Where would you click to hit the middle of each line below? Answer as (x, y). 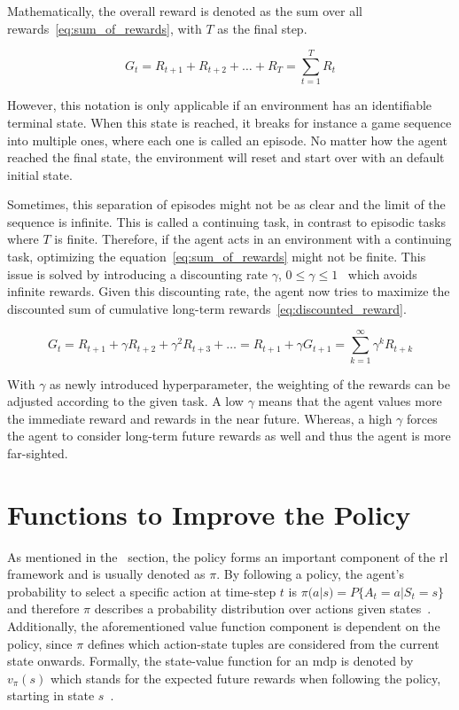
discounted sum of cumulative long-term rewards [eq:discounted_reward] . (207, 308)
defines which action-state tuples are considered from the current (263, 643)
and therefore (43, 609)
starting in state (51, 695)
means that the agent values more (350, 401)
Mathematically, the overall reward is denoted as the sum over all (185, 11)
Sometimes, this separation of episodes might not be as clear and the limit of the (226, 204)
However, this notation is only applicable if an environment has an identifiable (220, 105)
